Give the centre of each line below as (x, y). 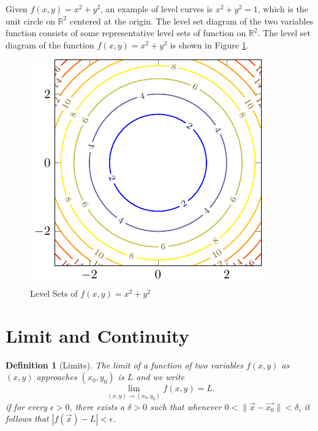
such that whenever (186, 406)
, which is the (283, 9)
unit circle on (30, 21)
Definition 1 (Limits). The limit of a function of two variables (124, 364)
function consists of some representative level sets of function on (126, 33)
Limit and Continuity (97, 335)
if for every (27, 406)
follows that (27, 418)
